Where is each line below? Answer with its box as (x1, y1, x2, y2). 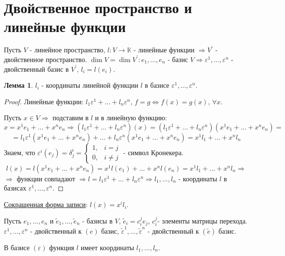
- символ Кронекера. (123, 147, 184, 157)
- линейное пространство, (30, 45, 105, 55)
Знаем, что (4, 147, 35, 157)
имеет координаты (81, 242, 134, 252)
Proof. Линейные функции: (4, 96, 84, 106)
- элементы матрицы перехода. (157, 215, 248, 225)
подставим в (52, 112, 89, 123)
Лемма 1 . (4, 80, 33, 90)
